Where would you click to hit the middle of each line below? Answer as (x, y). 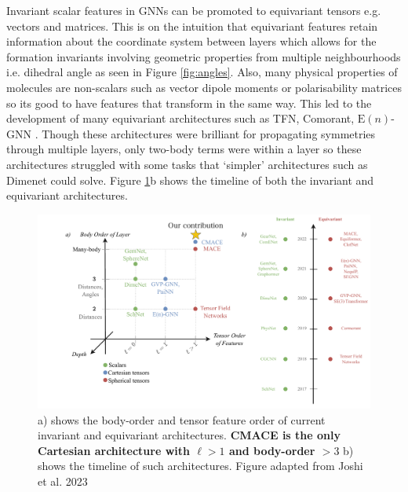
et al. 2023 (63, 481)
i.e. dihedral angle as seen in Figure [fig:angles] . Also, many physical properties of (202, 72)
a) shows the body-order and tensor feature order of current (182, 419)
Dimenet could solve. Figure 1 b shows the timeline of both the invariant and (190, 180)
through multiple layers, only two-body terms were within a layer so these (184, 149)
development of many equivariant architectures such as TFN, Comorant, (180, 118)
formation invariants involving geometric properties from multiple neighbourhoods (204, 56)
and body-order (272, 450)
